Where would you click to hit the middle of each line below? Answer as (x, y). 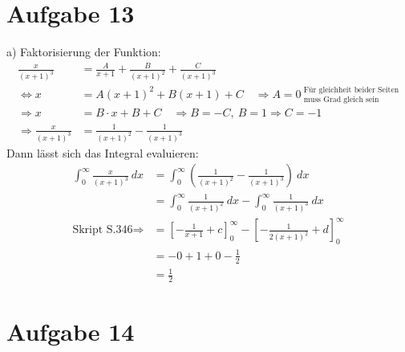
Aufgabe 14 (71, 332)
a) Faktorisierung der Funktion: (84, 52)
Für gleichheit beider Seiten (351, 90)
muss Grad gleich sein (341, 100)
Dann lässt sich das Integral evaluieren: (103, 152)
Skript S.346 (103, 230)
